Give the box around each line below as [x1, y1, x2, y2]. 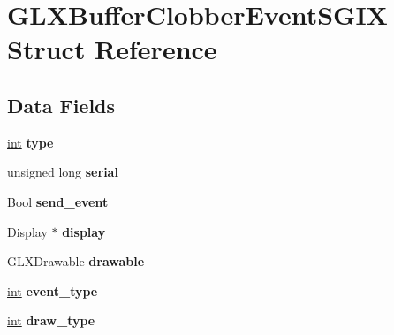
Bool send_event [7, 192, 109, 210]
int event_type [7, 281, 98, 300]
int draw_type [7, 311, 95, 330]
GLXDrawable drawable [7, 252, 145, 270]
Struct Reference [7, 31, 217, 67]
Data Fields [7, 91, 116, 118]
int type [7, 133, 54, 151]
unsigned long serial [7, 163, 118, 181]
